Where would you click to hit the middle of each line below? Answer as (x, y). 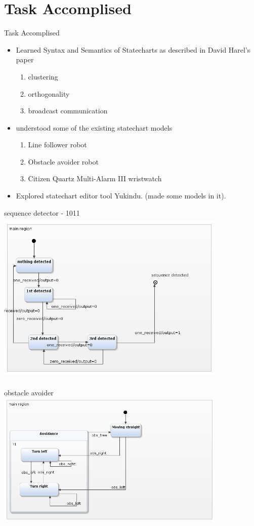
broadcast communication (68, 111)
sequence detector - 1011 (42, 212)
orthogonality (49, 93)
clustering (43, 76)
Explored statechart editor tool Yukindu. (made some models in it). (121, 196)
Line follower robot (57, 145)
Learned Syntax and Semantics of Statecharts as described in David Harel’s (133, 49)
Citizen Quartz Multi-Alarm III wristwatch (95, 178)
